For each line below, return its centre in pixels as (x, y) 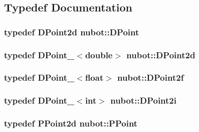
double (99, 55)
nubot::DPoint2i (143, 100)
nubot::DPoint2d (161, 55)
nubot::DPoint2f (151, 77)
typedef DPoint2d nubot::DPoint (72, 32)
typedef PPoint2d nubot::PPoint (71, 123)
